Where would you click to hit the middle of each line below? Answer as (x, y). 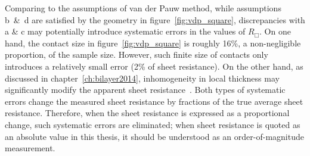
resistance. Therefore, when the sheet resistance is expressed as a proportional (147, 113)
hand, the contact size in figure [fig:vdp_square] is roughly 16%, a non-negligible (153, 43)
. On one (275, 31)
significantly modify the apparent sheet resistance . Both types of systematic (145, 90)
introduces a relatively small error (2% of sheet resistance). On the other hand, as (154, 66)
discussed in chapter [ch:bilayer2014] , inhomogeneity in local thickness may (142, 78)
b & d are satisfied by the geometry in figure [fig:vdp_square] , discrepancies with (155, 19)
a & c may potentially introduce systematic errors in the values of (125, 31)
